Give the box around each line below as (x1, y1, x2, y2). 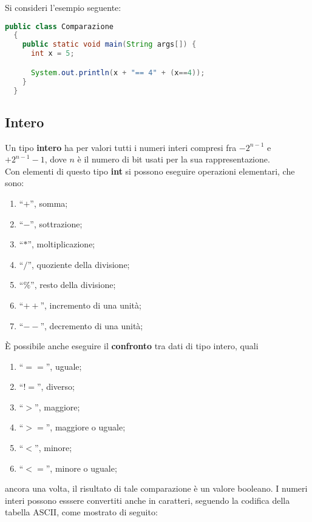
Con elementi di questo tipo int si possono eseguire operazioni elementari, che (5, 164, 295, 177)
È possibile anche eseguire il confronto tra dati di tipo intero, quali (5, 340, 259, 352)
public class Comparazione (5, 22, 114, 31)
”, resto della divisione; (30, 278, 116, 291)
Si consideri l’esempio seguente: (5, 1, 121, 13)
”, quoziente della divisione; (27, 258, 130, 270)
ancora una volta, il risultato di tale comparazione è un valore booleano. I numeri (5, 482, 308, 495)
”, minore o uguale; (46, 461, 117, 474)
